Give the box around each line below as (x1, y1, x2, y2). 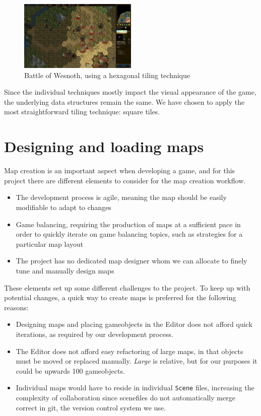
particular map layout (16, 238, 84, 249)
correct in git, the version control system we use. (16, 402, 166, 412)
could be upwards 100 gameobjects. (16, 365, 125, 376)
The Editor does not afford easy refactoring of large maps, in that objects (16, 345, 243, 356)
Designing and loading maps (4, 136, 204, 157)
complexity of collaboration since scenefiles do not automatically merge (16, 392, 235, 402)
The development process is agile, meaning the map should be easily (16, 192, 227, 202)
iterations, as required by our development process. (16, 328, 173, 339)
